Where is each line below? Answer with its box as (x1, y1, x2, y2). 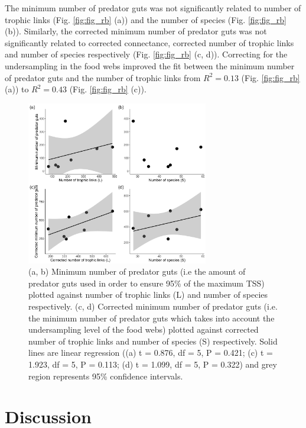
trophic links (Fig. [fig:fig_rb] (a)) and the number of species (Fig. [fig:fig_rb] (5, 13, 287, 25)
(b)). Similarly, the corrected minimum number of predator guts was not (5, 25, 267, 37)
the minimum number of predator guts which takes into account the (28, 311, 275, 324)
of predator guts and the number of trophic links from (5, 71, 201, 83)
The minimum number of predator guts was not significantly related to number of (5, 2, 301, 14)
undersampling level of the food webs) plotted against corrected (28, 323, 259, 336)
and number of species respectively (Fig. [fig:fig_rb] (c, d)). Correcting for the (5, 48, 288, 60)
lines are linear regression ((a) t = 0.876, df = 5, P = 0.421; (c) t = (28, 346, 273, 359)
